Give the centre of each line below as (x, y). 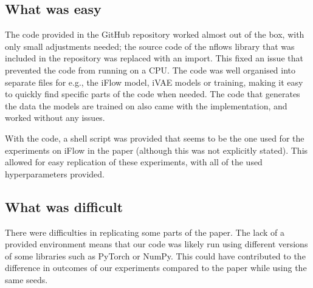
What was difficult (64, 206)
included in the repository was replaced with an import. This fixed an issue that (154, 58)
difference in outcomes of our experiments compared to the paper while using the (156, 268)
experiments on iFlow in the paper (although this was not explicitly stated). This (156, 150)
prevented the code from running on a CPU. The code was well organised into (150, 70)
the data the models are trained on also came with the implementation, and (146, 105)
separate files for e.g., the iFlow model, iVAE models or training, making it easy (154, 82)
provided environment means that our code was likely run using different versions (156, 244)
